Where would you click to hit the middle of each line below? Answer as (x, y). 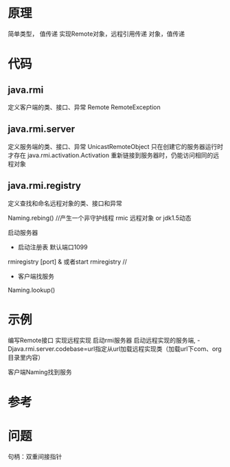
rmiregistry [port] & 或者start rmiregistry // (68, 262)
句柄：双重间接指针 (35, 456)
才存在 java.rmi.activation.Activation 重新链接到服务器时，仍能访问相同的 (111, 155)
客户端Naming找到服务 (40, 372)
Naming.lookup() (32, 290)
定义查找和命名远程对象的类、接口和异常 (65, 203)
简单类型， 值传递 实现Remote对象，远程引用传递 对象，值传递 (96, 34)
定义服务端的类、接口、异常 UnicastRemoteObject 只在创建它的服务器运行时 (116, 146)
